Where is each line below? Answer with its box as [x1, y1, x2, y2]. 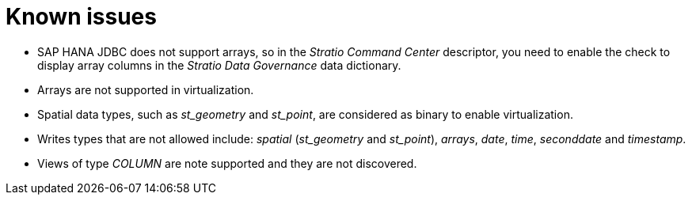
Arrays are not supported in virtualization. [37, 82, 254, 97]
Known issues [6, 3, 157, 30]
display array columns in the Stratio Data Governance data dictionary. [37, 58, 401, 72]
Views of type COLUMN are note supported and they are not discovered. [37, 156, 417, 170]
